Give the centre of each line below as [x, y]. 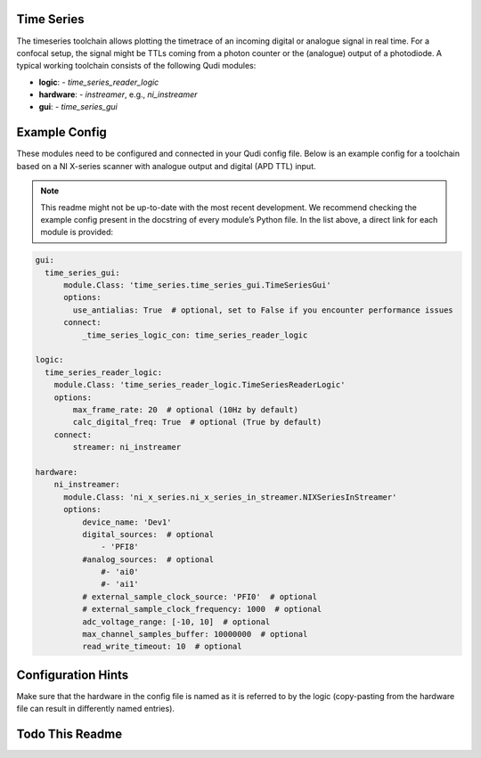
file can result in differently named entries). [96, 709]
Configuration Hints [73, 675]
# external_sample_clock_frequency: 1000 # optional [202, 609]
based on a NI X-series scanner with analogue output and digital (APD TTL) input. [166, 166]
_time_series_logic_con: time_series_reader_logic [195, 335]
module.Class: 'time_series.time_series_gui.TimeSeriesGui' [197, 285]
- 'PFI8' [120, 547]
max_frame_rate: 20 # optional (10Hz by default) [185, 410]
